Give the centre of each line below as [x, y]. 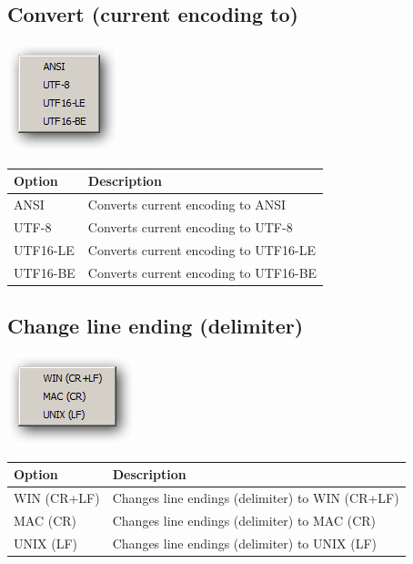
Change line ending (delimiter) [156, 326]
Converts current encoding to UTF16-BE [202, 272]
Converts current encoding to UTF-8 [190, 226]
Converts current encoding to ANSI [187, 205]
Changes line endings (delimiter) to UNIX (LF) [245, 543]
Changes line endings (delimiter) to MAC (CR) [244, 520]
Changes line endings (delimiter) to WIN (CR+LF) [256, 497]
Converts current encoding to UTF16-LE [201, 249]
